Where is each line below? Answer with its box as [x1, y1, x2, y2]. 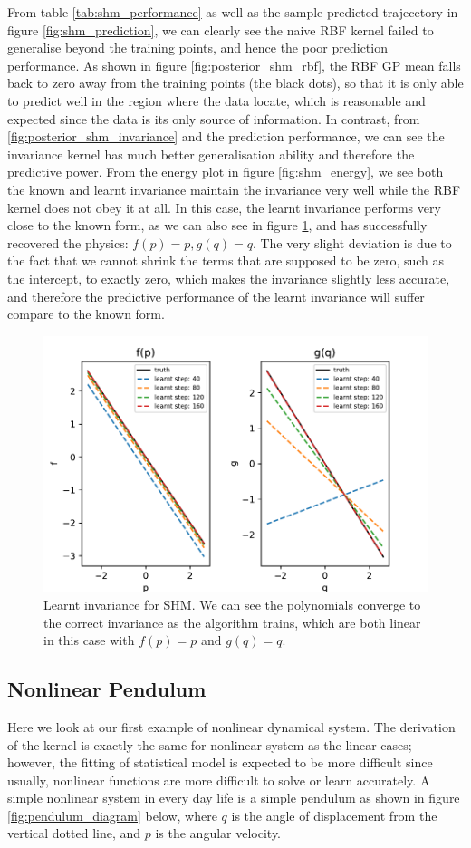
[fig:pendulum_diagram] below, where [7, 805, 217, 824]
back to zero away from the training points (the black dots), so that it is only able [7, 73, 464, 92]
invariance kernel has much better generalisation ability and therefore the [7, 144, 415, 163]
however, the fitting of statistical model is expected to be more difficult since [7, 753, 433, 772]
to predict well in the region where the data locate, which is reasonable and [7, 91, 426, 110]
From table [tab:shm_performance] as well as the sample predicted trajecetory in [7, 3, 458, 21]
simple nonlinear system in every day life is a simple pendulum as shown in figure [7, 788, 460, 807]
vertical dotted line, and [7, 824, 141, 843]
